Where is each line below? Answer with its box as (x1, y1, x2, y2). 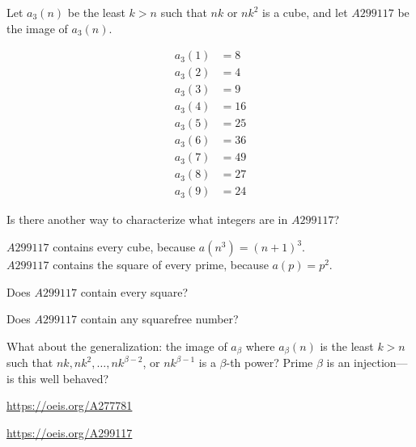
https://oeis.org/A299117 (6, 424, 133, 441)
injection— (354, 354, 408, 371)
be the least (67, 4, 125, 20)
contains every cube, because (53, 238, 196, 255)
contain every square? (80, 283, 189, 300)
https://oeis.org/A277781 (6, 397, 133, 414)
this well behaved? (18, 369, 109, 386)
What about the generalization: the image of (6, 337, 227, 354)
